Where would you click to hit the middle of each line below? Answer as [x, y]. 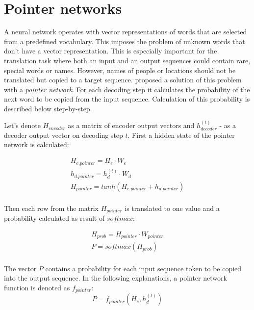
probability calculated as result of [54, 218]
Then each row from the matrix [51, 208]
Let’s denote [22, 125]
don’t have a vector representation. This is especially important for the [111, 51]
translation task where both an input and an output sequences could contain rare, [127, 60]
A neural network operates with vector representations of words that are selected [126, 32]
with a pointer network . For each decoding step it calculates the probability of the [127, 89]
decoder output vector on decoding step [63, 135]
